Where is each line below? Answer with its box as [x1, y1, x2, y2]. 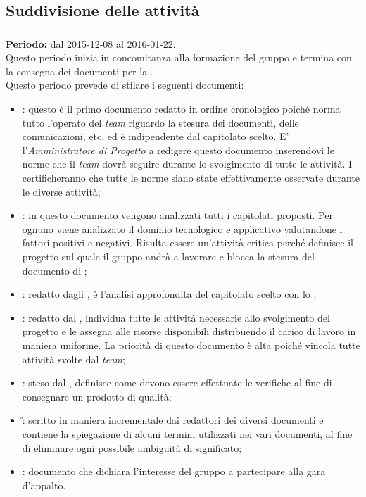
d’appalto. [22, 477, 66, 492]
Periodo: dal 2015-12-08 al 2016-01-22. [6, 36, 176, 51]
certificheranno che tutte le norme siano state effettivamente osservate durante [22, 170, 360, 185]
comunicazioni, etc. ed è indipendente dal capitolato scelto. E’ [22, 129, 289, 144]
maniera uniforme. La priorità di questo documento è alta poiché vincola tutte [22, 337, 360, 352]
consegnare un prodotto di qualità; [22, 389, 172, 403]
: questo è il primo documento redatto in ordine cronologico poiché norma [22, 101, 341, 116]
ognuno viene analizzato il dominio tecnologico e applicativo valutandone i [22, 221, 343, 236]
